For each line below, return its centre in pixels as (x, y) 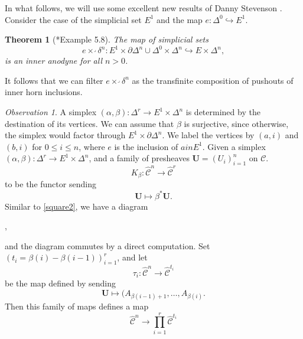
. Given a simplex (234, 146)
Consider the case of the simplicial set (73, 19)
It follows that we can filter (54, 80)
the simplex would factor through (65, 135)
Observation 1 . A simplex (51, 112)
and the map (180, 19)
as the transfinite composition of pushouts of (213, 80)
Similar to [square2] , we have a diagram (76, 206)
